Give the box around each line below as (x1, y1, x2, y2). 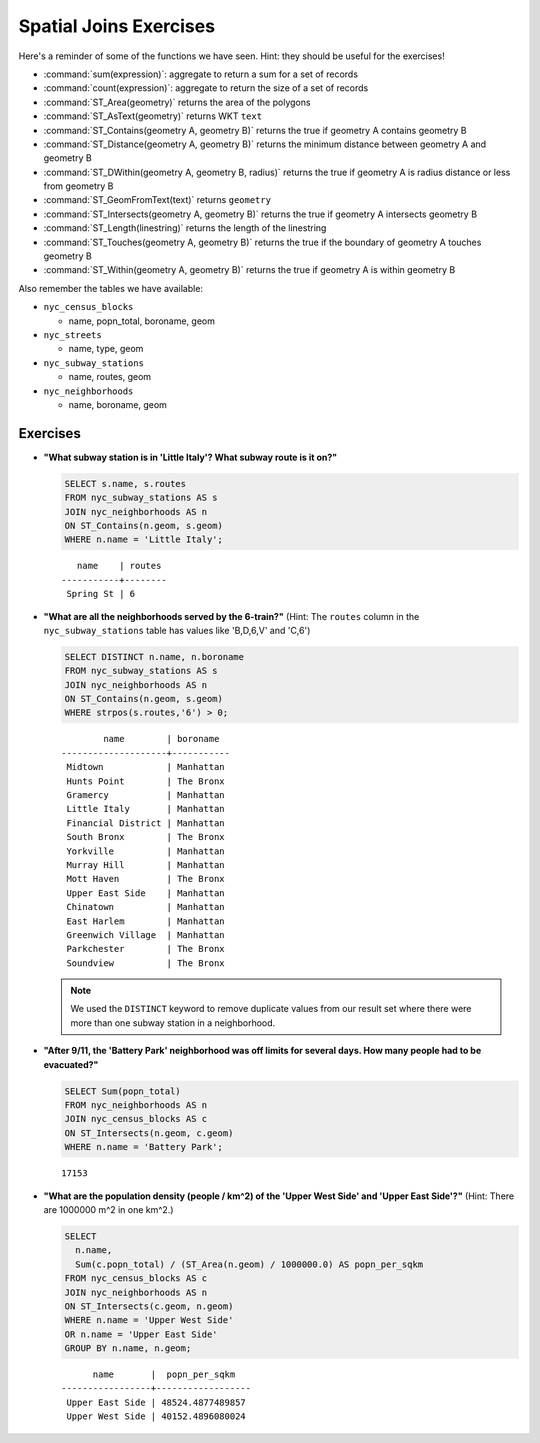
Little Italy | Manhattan (66, 803, 225, 815)
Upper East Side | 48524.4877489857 (66, 1396, 247, 1408)
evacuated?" (43, 1058, 99, 1070)
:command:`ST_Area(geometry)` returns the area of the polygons (43, 96, 311, 108)
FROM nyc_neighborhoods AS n (64, 1100, 208, 1111)
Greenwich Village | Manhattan (66, 929, 225, 940)
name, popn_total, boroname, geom (68, 315, 215, 327)
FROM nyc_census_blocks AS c (64, 1273, 208, 1284)
